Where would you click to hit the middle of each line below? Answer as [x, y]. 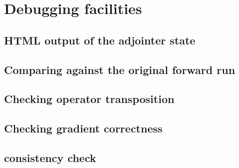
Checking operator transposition [89, 99]
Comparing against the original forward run [120, 69]
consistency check [50, 157]
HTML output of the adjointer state [100, 40]
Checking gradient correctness [83, 128]
